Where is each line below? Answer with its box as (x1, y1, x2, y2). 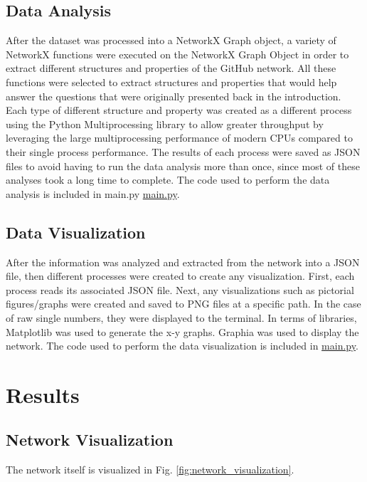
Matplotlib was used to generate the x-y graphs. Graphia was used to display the (6, 324, 359, 339)
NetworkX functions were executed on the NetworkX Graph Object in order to (6, 46, 349, 61)
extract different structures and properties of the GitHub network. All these (6, 61, 336, 75)
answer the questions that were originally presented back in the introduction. (6, 88, 341, 103)
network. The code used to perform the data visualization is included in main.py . (6, 338, 358, 353)
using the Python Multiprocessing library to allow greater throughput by (6, 116, 324, 131)
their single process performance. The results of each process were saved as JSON (6, 144, 361, 159)
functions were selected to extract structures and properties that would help (6, 74, 337, 89)
